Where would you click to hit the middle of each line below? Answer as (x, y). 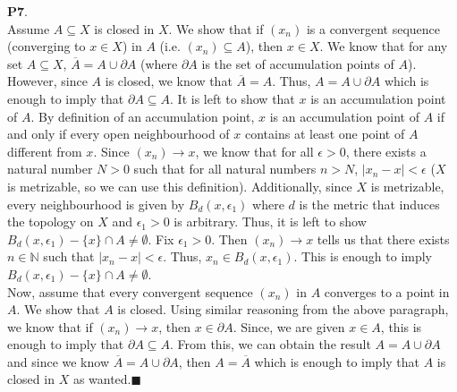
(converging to (47, 46)
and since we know (59, 361)
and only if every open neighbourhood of (118, 134)
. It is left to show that (233, 98)
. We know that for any (384, 46)
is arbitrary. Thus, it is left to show (270, 222)
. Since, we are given (289, 326)
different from (45, 151)
